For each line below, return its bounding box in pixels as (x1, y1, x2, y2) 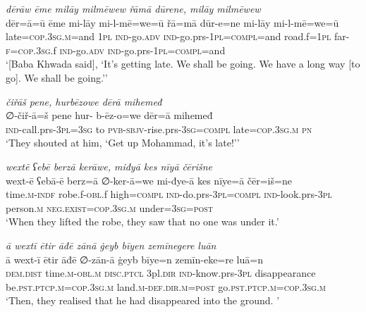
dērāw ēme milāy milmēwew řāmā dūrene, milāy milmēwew (6, 1, 261, 15)
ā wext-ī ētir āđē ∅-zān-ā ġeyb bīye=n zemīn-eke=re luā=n (6, 251, 263, 266)
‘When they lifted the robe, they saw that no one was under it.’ (6, 214, 279, 229)
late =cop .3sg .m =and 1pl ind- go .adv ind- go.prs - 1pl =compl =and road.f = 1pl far (6, 29, 346, 44)
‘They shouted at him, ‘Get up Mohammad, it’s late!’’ (6, 135, 240, 150)
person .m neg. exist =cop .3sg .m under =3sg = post (6, 200, 214, 215)
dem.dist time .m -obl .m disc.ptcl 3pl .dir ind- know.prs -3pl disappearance (6, 266, 316, 280)
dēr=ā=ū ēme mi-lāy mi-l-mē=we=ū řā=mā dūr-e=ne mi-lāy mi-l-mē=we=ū (6, 15, 339, 30)
